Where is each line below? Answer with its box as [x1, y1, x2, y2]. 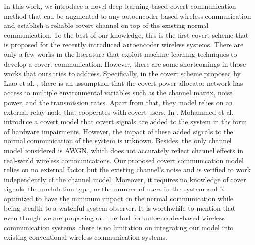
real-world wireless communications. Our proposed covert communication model [4, 155, 244, 165]
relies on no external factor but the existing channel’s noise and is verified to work [4, 164, 251, 175]
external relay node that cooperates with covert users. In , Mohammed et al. [4, 107, 234, 117]
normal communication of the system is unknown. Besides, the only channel [4, 136, 232, 146]
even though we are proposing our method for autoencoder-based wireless [4, 213, 225, 223]
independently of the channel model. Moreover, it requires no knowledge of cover [4, 174, 246, 184]
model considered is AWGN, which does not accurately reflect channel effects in [4, 145, 244, 155]
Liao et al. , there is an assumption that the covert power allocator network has [4, 78, 243, 88]
